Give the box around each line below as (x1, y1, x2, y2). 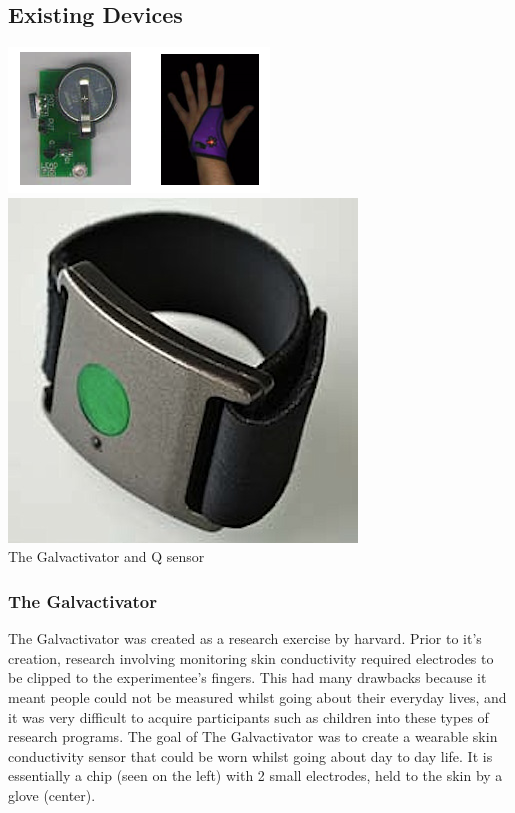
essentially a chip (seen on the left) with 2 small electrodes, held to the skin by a (8, 765, 503, 786)
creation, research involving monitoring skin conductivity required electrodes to (8, 647, 494, 668)
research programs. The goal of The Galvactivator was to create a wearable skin (8, 726, 498, 747)
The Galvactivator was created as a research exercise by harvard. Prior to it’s (8, 628, 482, 649)
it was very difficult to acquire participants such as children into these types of (8, 706, 489, 727)
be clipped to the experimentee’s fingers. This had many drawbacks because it (8, 667, 487, 688)
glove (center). (8, 784, 96, 805)
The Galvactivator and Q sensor (8, 546, 205, 567)
